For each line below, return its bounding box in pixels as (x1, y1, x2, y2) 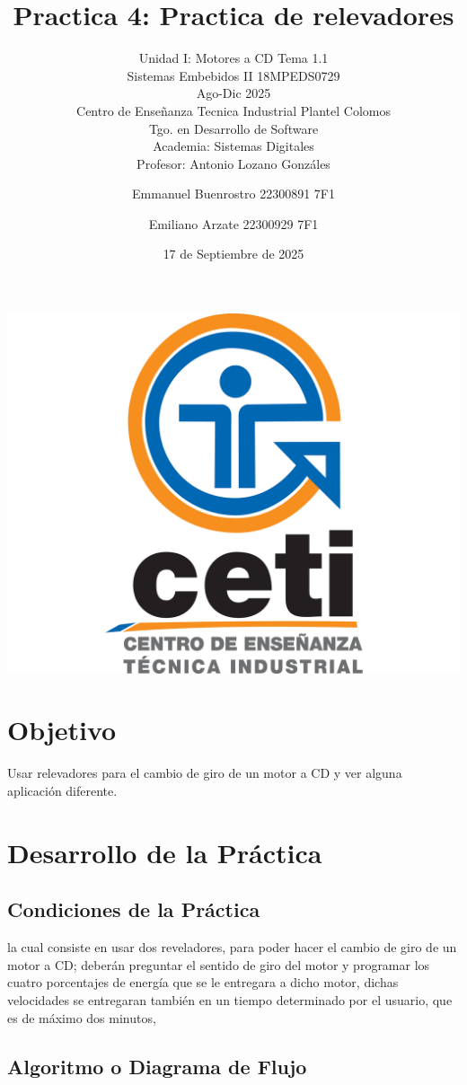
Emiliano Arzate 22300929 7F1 (148, 214, 319, 233)
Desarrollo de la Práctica (7, 834, 322, 870)
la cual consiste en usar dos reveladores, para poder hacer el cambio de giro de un (7, 938, 457, 957)
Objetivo (7, 711, 117, 748)
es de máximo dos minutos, (7, 1008, 156, 1027)
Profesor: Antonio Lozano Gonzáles (137, 154, 330, 172)
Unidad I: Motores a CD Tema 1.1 (138, 49, 329, 67)
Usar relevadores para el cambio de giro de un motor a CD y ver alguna (7, 763, 402, 782)
